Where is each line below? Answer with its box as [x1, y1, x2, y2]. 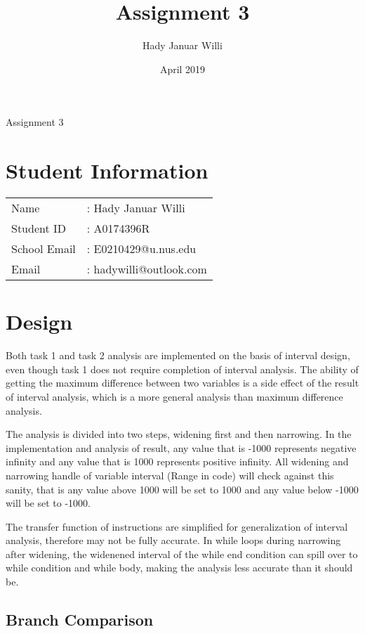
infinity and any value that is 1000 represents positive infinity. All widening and [6, 454, 349, 469]
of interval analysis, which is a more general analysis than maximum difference [6, 389, 343, 403]
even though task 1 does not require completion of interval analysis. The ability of [6, 361, 359, 376]
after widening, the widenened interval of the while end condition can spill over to [6, 546, 358, 561]
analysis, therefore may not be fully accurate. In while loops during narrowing [6, 533, 341, 548]
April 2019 [159, 61, 206, 76]
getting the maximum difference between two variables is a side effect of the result [6, 375, 359, 390]
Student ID [11, 220, 67, 237]
